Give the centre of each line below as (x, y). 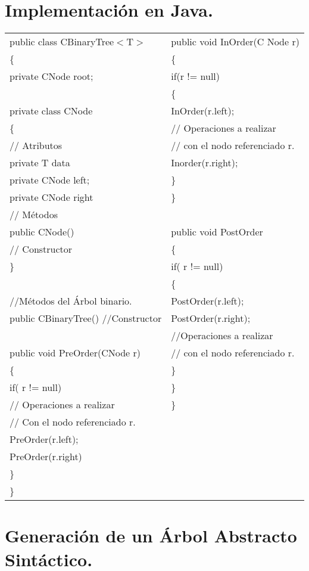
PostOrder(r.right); (211, 318)
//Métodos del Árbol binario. (71, 301)
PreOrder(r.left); (44, 439)
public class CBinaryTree (62, 42)
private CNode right (51, 197)
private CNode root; (51, 76)
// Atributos (36, 145)
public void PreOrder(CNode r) (75, 353)
